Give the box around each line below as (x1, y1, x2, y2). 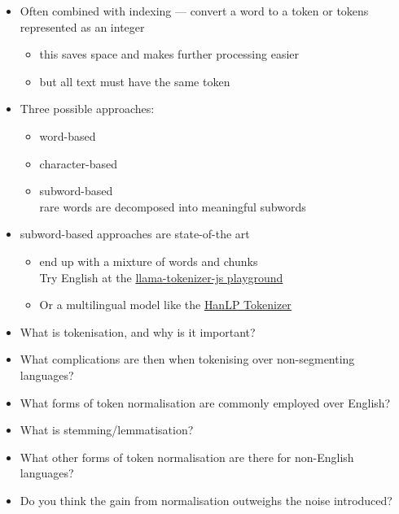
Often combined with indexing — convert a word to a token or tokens (20, 2, 369, 19)
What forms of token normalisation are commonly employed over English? (20, 394, 391, 411)
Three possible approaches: (20, 100, 155, 117)
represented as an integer (20, 18, 145, 35)
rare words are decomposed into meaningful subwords (39, 198, 306, 215)
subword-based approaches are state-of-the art (20, 225, 250, 242)
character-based (39, 155, 118, 172)
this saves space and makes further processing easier (39, 46, 300, 63)
